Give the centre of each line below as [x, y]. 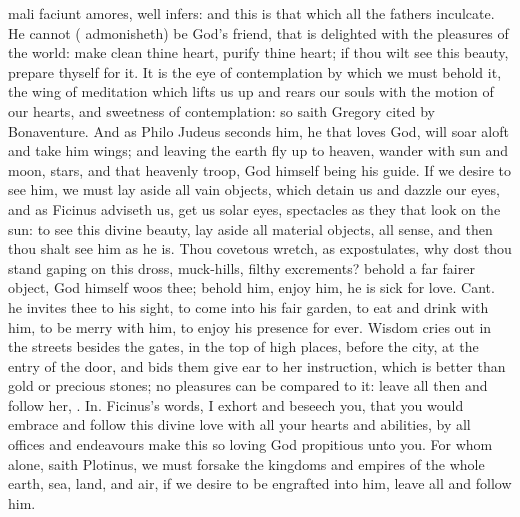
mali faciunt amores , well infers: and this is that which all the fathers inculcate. [251, 13]
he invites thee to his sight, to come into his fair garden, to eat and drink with [248, 306]
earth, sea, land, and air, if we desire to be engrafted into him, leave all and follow [260, 483]
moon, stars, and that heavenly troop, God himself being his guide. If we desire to [260, 169]
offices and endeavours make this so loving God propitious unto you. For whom [250, 444]
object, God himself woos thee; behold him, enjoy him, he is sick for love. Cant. [251, 287]
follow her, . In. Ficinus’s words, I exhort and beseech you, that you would [236, 404]
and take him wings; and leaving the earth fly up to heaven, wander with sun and [258, 150]
